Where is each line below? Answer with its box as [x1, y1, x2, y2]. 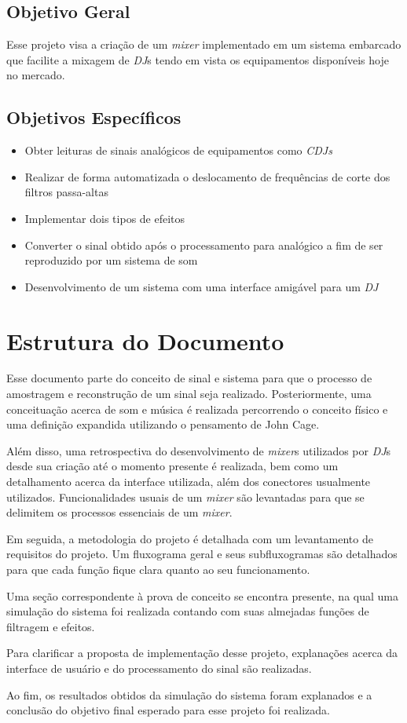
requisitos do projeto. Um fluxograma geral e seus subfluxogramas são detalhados [6, 546, 398, 562]
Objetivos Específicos [6, 105, 181, 130]
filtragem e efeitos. [6, 618, 95, 634]
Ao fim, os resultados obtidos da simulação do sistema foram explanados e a [6, 686, 372, 703]
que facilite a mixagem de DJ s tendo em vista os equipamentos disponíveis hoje [6, 51, 389, 68]
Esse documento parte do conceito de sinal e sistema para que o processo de [6, 370, 372, 386]
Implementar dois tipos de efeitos [24, 210, 185, 226]
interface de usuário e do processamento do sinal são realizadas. [6, 659, 312, 676]
